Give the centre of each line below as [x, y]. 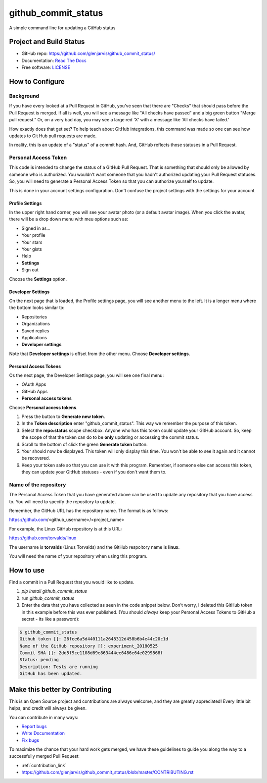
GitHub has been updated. [51, 674]
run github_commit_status [48, 598]
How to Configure [37, 82]
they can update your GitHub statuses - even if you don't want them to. [94, 472]
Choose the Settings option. [38, 279]
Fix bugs [30, 740]
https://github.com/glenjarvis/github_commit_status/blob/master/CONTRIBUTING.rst [108, 772]
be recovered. [36, 458]
